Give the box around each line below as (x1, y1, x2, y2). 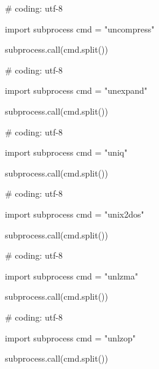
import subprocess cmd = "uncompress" (5, 22, 155, 35)
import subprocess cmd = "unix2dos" (5, 207, 144, 220)
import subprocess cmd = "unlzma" (5, 269, 138, 282)
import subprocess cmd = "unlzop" (5, 331, 136, 344)
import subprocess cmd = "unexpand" (5, 84, 148, 97)
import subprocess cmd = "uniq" (5, 146, 128, 159)
